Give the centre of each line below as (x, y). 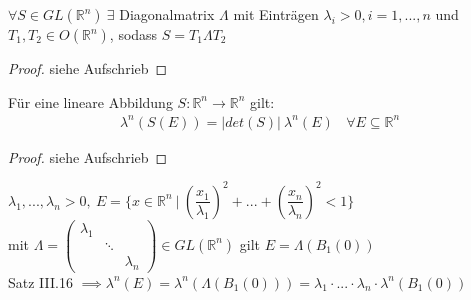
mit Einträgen (276, 14)
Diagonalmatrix (167, 14)
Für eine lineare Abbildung (90, 101)
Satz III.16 (40, 281)
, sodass (133, 34)
